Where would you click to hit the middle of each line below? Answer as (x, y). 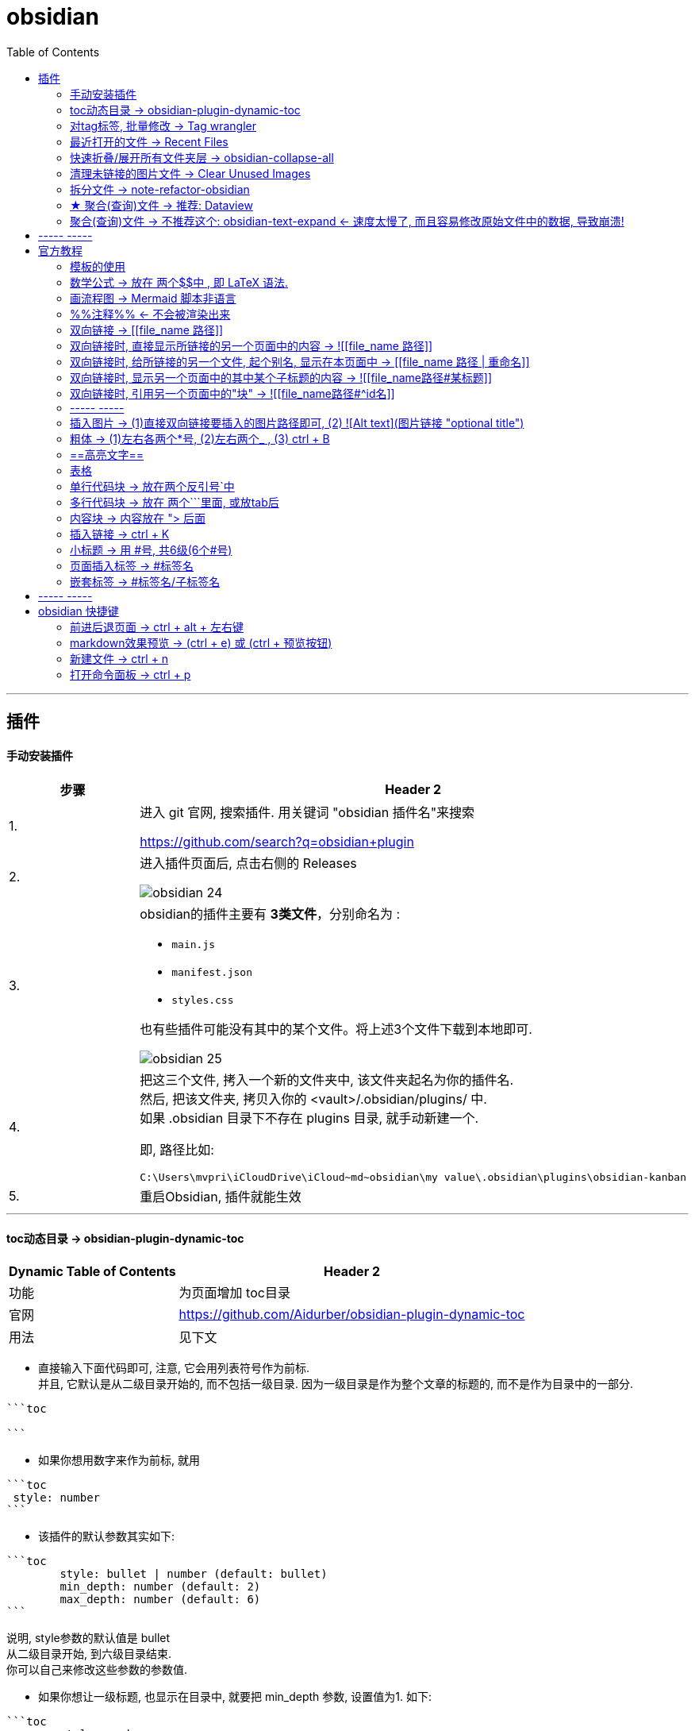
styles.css (203, 1000)
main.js (194, 945)
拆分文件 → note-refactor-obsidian (160, 189)
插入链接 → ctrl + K (120, 534)
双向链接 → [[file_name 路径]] (147, 330)
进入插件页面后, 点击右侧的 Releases (248, 864)
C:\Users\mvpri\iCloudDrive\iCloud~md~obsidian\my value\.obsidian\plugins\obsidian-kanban (413, 1178)
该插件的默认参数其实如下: (107, 1536)
